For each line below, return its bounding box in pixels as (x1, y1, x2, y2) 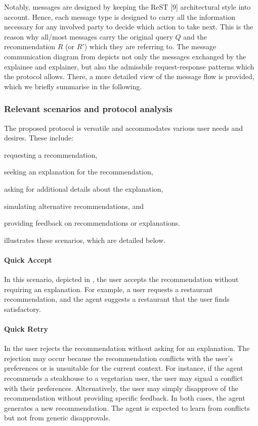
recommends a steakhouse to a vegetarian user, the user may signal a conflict (4, 373, 243, 383)
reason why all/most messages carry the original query (4, 31, 173, 42)
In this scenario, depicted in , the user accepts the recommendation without (4, 274, 239, 285)
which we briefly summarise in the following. (4, 81, 142, 91)
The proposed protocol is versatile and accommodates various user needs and (4, 122, 243, 133)
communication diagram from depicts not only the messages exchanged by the (4, 51, 246, 61)
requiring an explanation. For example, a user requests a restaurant (4, 283, 213, 294)
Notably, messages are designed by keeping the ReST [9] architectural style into (4, 2, 251, 12)
